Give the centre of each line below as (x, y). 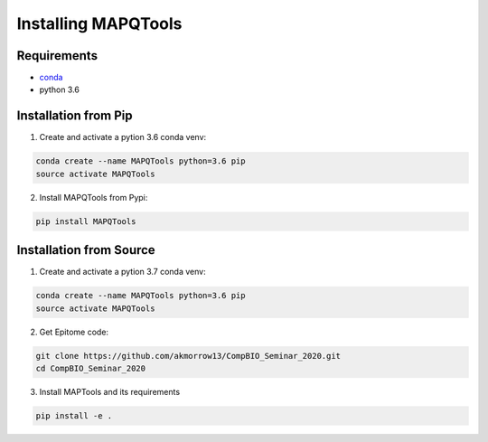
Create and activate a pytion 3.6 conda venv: (123, 137)
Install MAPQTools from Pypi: (94, 197)
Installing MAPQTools (99, 24)
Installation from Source (86, 250)
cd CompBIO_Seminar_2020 (91, 368)
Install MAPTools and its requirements (110, 391)
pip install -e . (74, 415)
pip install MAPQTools (86, 221)
